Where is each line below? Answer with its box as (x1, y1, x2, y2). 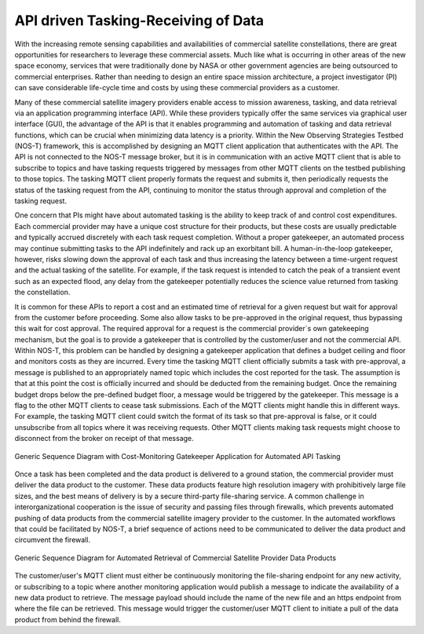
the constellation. (14, 287, 71, 297)
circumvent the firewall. (14, 535, 90, 545)
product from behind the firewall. (14, 614, 121, 624)
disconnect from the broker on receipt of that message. (14, 434, 194, 443)
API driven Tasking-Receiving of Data (14, 12, 265, 29)
